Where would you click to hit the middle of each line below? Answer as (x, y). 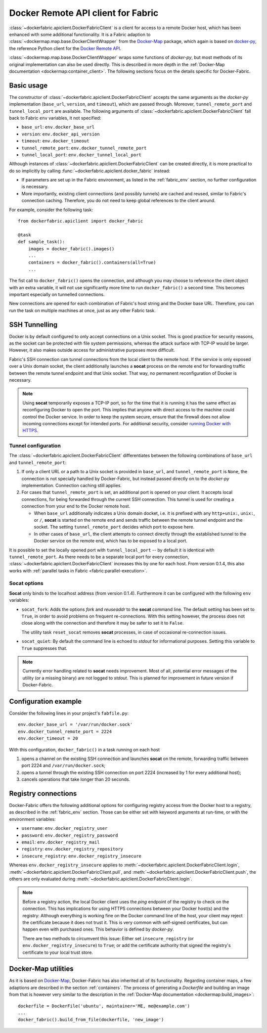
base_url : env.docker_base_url (58, 127)
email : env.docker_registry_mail (61, 842)
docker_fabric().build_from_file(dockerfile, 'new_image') (91, 1020)
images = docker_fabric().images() (71, 249)
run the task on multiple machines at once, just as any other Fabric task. (82, 310)
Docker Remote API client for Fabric (84, 13)
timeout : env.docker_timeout (55, 141)
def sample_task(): (42, 242)
